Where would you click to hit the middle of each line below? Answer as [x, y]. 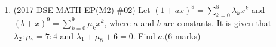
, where [117, 22]
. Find [144, 35]
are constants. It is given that [217, 22]
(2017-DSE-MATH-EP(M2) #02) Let [82, 10]
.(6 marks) [181, 35]
